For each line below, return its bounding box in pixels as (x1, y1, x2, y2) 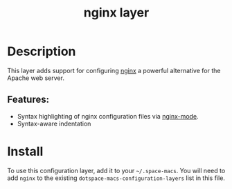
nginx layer (83, 5, 150, 21)
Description (7, 43, 76, 59)
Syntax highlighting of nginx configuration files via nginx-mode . (17, 112, 199, 120)
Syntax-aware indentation (17, 119, 91, 128)
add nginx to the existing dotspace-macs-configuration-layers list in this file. (7, 174, 225, 182)
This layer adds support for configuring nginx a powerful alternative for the (7, 66, 221, 74)
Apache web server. (7, 74, 64, 82)
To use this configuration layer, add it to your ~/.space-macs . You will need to (7, 166, 226, 175)
